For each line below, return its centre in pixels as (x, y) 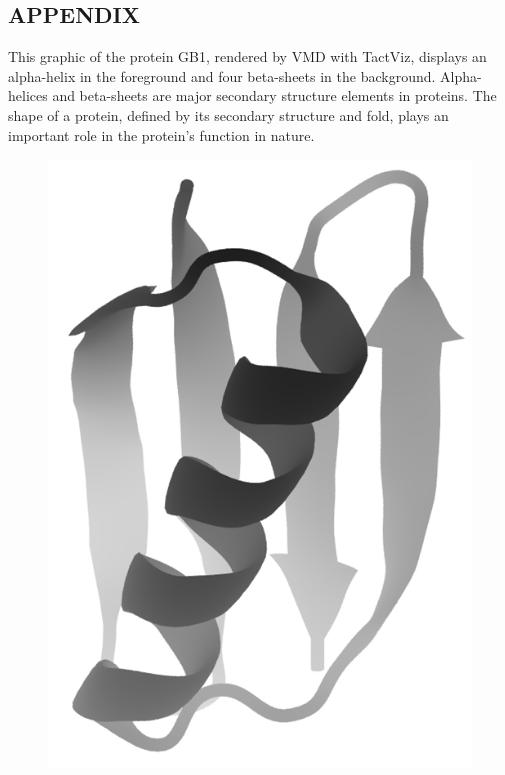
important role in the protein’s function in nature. (161, 134)
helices (28, 95)
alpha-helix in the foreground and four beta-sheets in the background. (222, 75)
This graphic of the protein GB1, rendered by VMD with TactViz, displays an (247, 56)
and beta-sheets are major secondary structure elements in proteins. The (274, 95)
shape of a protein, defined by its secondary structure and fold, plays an (228, 114)
